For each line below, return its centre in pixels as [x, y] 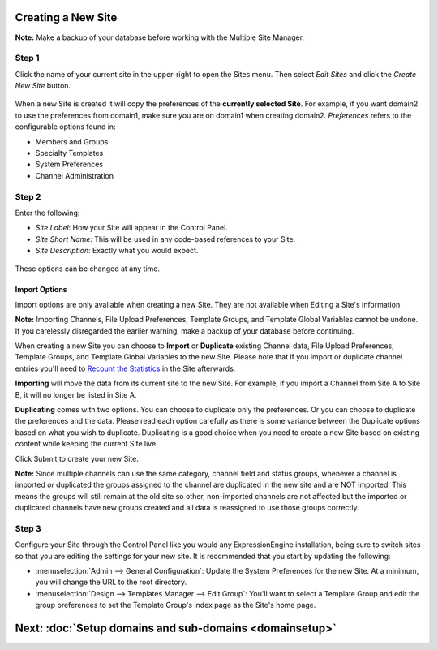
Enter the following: [47, 213]
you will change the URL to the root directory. [111, 582]
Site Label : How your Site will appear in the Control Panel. [132, 228]
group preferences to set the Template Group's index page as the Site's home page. [176, 605]
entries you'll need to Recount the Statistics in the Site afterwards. [125, 368]
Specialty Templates [69, 153]
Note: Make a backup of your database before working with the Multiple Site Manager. [159, 37]
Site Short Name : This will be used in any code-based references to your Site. [165, 239]
